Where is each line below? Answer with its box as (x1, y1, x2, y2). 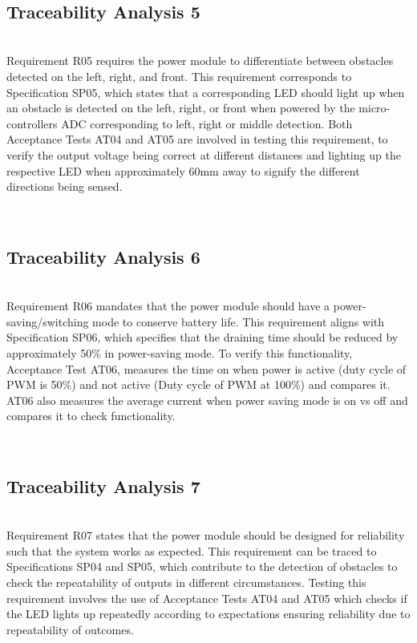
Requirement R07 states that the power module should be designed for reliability (6, 527, 405, 544)
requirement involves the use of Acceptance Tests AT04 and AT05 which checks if (6, 589, 407, 606)
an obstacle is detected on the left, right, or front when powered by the (6, 99, 355, 116)
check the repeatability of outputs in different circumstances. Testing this (6, 574, 366, 591)
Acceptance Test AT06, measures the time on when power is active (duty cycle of (6, 360, 407, 377)
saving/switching (6, 313, 89, 330)
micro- (358, 99, 391, 116)
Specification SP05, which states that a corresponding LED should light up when (6, 83, 405, 100)
